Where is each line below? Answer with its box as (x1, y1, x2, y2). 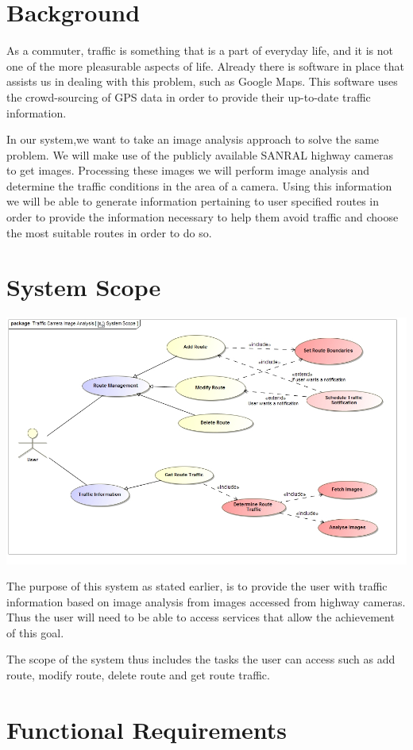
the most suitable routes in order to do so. (6, 224, 212, 240)
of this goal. (6, 624, 64, 640)
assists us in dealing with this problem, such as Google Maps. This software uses (6, 73, 398, 90)
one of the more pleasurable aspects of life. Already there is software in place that (6, 57, 405, 74)
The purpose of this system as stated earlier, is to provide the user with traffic (6, 578, 388, 594)
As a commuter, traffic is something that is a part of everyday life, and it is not (6, 42, 394, 59)
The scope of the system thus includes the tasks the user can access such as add (6, 651, 396, 667)
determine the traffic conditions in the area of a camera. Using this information (6, 177, 392, 194)
